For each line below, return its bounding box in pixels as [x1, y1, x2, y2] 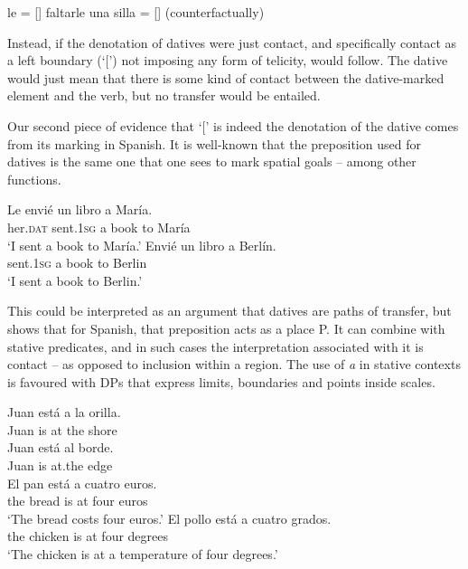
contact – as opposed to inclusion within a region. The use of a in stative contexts [7, 355, 461, 374]
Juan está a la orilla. [7, 403, 121, 422]
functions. [7, 169, 61, 188]
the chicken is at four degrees [7, 526, 169, 545]
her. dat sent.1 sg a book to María [7, 217, 191, 236]
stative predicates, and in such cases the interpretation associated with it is [7, 337, 424, 356]
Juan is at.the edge [7, 456, 113, 475]
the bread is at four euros [7, 491, 148, 510]
